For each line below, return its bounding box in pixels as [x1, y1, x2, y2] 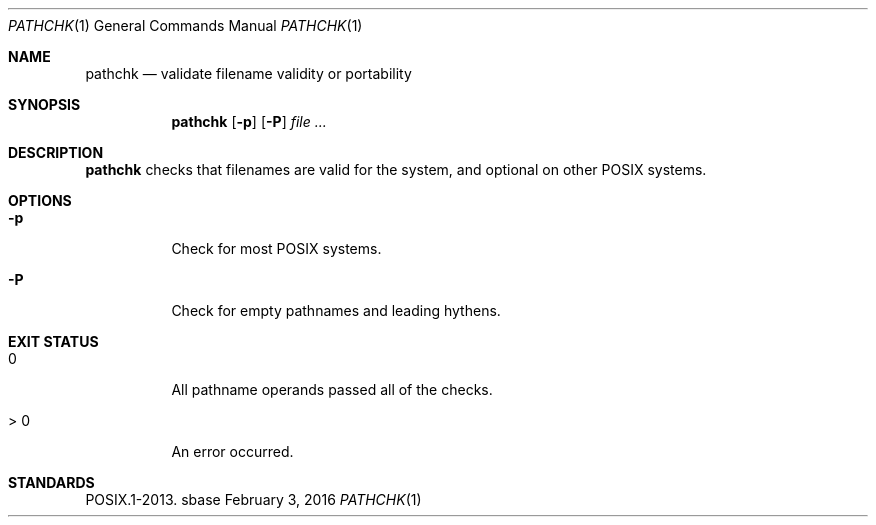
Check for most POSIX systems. [171, 240, 382, 257]
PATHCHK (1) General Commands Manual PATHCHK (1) [8, 17, 363, 34]
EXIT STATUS [8, 333, 99, 350]
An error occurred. [171, 443, 294, 460]
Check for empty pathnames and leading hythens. [171, 302, 501, 319]
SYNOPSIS [8, 96, 81, 113]
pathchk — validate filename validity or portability [85, 65, 412, 82]
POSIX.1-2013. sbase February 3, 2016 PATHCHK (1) [85, 491, 422, 508]
